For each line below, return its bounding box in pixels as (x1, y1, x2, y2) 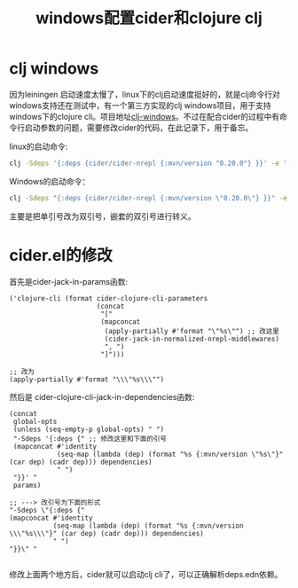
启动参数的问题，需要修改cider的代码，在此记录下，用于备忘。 (24, 122, 254, 133)
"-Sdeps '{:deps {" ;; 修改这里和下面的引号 (12, 434, 167, 443)
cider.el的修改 (9, 245, 113, 265)
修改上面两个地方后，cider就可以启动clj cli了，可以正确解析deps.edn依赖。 (9, 568, 283, 579)
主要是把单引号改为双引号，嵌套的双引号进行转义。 (9, 210, 196, 222)
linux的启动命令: (9, 141, 68, 152)
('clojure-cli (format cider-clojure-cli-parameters (9, 294, 208, 302)
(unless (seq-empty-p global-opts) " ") (12, 425, 165, 434)
